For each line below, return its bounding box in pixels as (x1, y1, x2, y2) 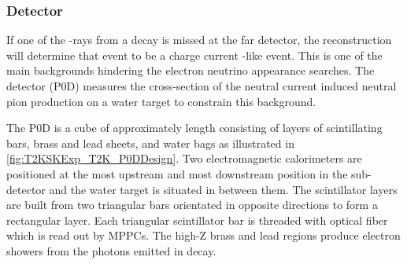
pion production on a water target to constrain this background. (6, 93, 316, 109)
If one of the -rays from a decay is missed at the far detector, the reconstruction (6, 31, 392, 48)
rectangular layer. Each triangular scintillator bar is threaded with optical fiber (6, 211, 388, 228)
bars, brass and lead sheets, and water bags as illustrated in (6, 134, 294, 151)
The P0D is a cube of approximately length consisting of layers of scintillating (6, 119, 383, 136)
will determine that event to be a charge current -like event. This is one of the (6, 46, 383, 63)
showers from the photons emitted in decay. (6, 242, 216, 258)
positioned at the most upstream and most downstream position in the (6, 165, 348, 181)
